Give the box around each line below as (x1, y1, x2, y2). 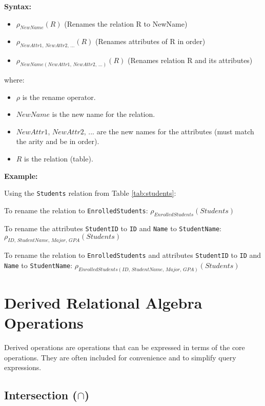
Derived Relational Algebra (4, 292, 202, 313)
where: (4, 74, 25, 85)
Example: (4, 170, 38, 181)
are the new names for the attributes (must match (96, 126, 254, 136)
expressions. (4, 362, 42, 373)
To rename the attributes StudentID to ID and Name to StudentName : (4, 222, 221, 233)
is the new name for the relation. (52, 109, 155, 119)
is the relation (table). (24, 153, 93, 164)
